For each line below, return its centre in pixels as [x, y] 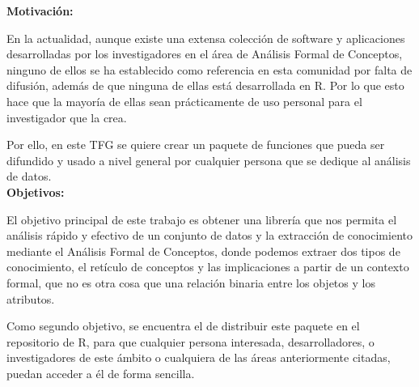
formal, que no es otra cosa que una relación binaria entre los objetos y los [191, 282]
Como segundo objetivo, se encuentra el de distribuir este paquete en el [183, 326]
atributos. [31, 298]
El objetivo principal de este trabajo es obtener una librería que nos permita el [202, 219]
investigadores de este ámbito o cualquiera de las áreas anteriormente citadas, [199, 357]
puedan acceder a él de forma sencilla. [101, 373]
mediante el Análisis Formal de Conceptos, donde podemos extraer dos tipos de [203, 251]
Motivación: [40, 11]
